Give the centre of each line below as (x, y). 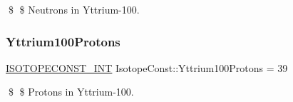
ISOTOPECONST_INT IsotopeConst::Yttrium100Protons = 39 (147, 67)
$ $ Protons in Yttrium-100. (71, 92)
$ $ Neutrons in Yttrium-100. (74, 9)
